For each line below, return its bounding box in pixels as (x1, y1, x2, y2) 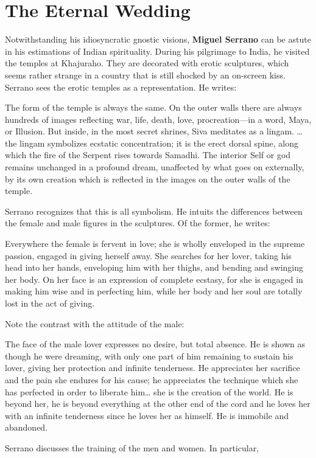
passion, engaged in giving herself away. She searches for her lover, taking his (5, 249, 292, 262)
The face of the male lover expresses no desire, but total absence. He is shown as (5, 338, 305, 350)
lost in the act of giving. (5, 297, 95, 309)
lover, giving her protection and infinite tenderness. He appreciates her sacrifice (5, 361, 300, 374)
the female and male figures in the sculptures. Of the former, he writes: (5, 217, 270, 229)
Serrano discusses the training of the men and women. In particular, (5, 441, 259, 454)
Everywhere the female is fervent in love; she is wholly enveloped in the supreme (5, 237, 305, 250)
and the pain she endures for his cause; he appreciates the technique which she (5, 373, 298, 386)
